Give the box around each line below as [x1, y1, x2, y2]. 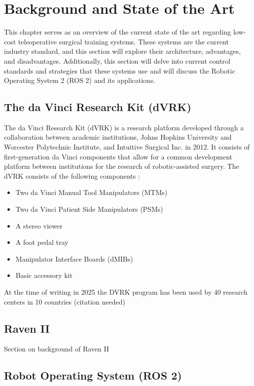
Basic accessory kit [15, 270, 73, 280]
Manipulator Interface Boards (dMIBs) [15, 253, 133, 264]
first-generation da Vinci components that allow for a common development [4, 151, 233, 161]
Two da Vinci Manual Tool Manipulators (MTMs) [15, 187, 168, 197]
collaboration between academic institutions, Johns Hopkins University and [4, 132, 232, 142]
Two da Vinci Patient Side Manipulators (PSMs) [15, 204, 163, 214]
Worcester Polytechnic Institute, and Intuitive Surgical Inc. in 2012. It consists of [4, 142, 250, 152]
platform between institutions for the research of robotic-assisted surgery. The [4, 161, 239, 171]
